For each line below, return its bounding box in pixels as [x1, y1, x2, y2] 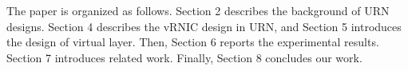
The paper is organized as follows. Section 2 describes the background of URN [6, 2, 390, 18]
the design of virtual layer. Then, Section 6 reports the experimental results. [6, 34, 379, 50]
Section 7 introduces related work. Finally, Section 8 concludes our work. [6, 49, 362, 65]
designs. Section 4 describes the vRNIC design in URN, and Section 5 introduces [6, 18, 402, 34]
